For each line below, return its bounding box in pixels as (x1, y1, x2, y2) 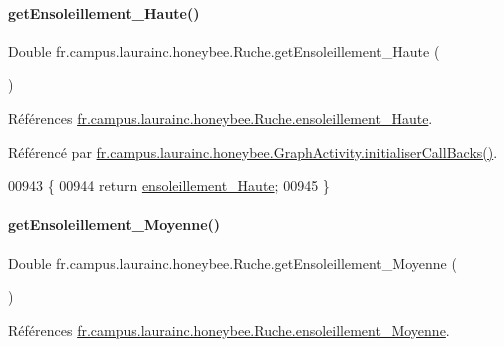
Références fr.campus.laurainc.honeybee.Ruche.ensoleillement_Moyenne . (8, 319, 450, 340)
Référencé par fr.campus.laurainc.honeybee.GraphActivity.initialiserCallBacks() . (8, 141, 498, 162)
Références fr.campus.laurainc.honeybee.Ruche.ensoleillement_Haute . (8, 107, 433, 128)
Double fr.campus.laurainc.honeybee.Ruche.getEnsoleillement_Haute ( (8, 40, 440, 61)
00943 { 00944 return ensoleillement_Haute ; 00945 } (8, 175, 330, 196)
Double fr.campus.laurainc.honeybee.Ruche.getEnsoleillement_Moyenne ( (8, 252, 457, 273)
